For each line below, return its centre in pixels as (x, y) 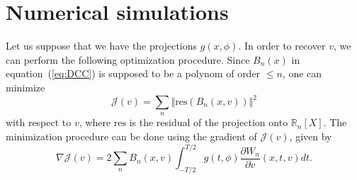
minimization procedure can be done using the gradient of (131, 136)
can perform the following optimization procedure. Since (128, 59)
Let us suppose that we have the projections (102, 46)
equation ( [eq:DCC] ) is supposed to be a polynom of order (133, 73)
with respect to (39, 122)
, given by (311, 136)
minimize (25, 87)
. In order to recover (282, 46)
